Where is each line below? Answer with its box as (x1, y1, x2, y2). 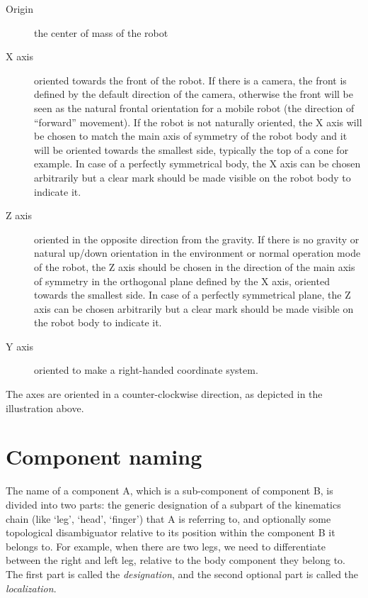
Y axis (6, 338, 33, 353)
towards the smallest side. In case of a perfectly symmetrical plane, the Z (34, 287, 351, 302)
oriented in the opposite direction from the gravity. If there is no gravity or (34, 231, 360, 246)
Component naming (6, 442, 202, 471)
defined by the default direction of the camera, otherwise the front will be (34, 87, 353, 101)
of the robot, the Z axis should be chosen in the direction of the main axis (34, 259, 355, 274)
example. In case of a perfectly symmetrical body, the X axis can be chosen (34, 156, 361, 171)
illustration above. (6, 400, 84, 415)
